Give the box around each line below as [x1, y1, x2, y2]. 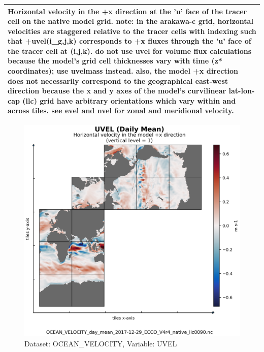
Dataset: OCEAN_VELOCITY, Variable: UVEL [24, 338, 177, 349]
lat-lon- [228, 85, 255, 96]
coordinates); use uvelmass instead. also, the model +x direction [8, 66, 239, 76]
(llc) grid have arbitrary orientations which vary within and [22, 95, 236, 106]
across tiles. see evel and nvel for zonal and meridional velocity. [8, 105, 234, 116]
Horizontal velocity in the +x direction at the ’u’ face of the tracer [8, 6, 247, 16]
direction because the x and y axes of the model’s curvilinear [8, 85, 226, 96]
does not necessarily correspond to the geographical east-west [8, 75, 228, 86]
